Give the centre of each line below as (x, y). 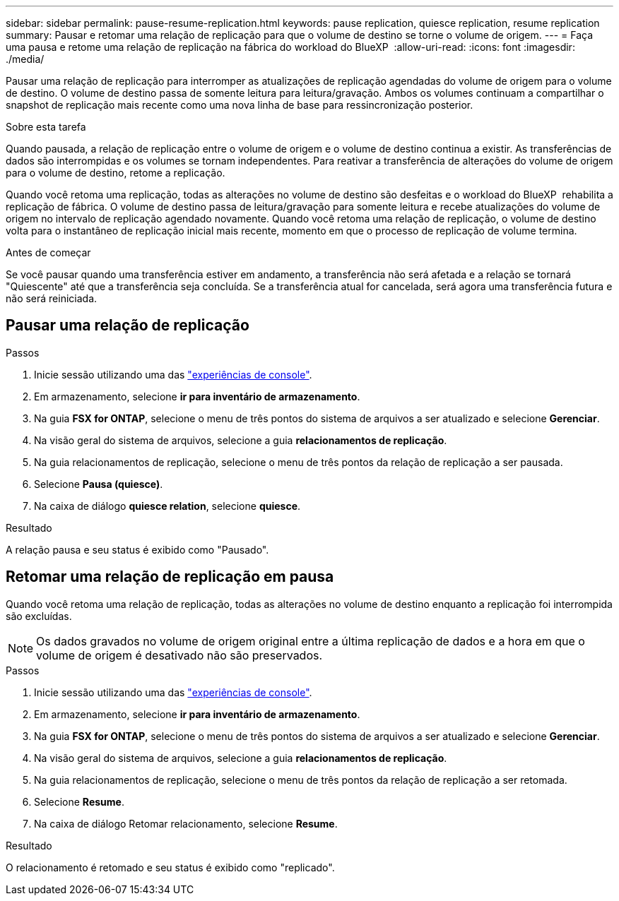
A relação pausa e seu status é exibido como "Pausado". (137, 549)
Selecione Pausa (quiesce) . (99, 484)
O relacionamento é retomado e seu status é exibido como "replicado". (170, 867)
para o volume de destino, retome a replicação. (116, 173)
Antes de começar (48, 252)
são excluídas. (39, 616)
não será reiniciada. (52, 298)
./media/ (25, 59)
